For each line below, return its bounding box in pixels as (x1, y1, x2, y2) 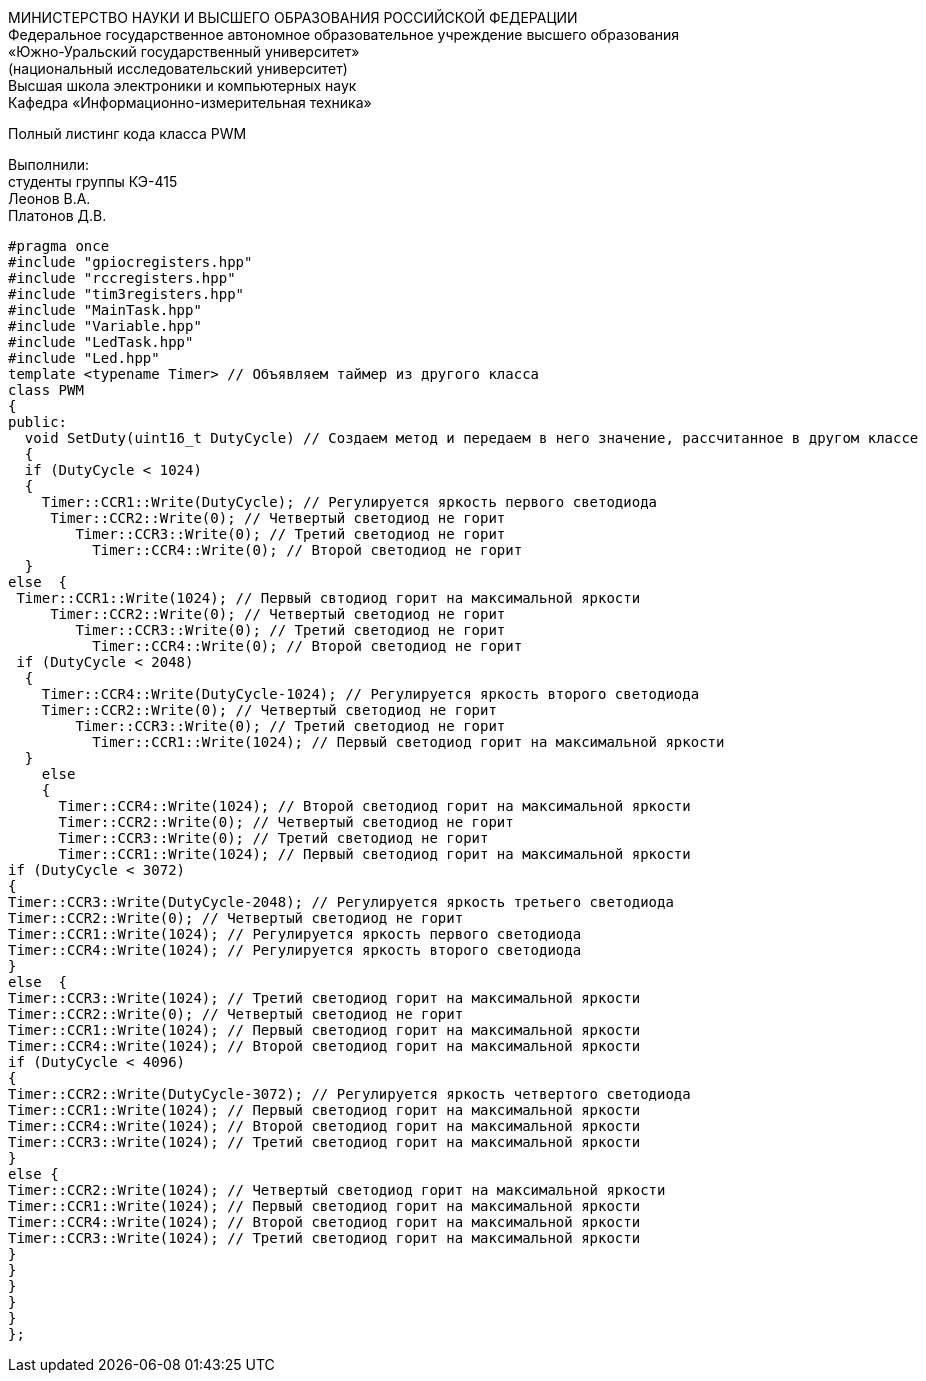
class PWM (8, 382, 84, 398)
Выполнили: (8, 156, 90, 173)
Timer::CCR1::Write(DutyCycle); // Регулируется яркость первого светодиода (41, 494, 658, 510)
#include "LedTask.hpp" (8, 334, 194, 350)
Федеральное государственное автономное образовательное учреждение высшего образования (8, 26, 680, 43)
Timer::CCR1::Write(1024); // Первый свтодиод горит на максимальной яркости (16, 590, 641, 606)
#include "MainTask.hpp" (8, 302, 202, 318)
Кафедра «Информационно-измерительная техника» (8, 94, 372, 111)
